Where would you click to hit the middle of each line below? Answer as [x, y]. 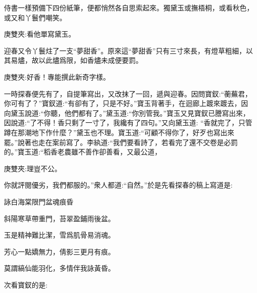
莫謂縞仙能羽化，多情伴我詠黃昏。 [59, 268]
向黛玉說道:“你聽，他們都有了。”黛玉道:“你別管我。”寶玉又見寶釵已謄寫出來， [127, 113]
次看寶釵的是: [26, 284]
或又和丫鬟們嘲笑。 [35, 17]
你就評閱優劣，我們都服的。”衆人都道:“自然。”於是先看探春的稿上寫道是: [118, 185]
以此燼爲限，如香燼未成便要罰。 [90, 60]
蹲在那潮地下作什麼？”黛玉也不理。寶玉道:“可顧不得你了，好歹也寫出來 [119, 132]
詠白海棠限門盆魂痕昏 [39, 201]
